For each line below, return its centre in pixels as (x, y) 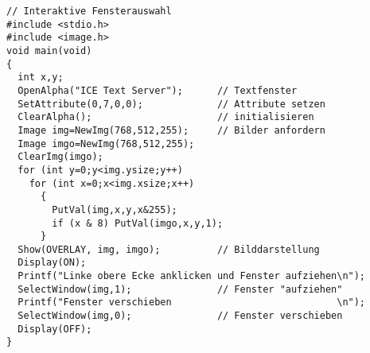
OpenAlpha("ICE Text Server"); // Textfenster (158, 90)
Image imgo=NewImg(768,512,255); (106, 144)
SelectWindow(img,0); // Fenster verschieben (180, 316)
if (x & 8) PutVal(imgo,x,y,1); (138, 223)
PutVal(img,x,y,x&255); (115, 209)
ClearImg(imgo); (60, 157)
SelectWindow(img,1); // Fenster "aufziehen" (180, 289)
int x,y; (41, 78)
